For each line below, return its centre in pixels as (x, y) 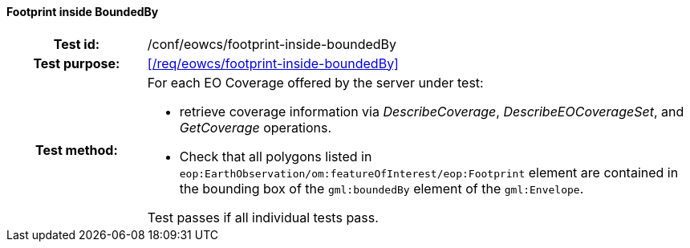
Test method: (76, 150)
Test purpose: (77, 63)
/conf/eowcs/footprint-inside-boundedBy (272, 44)
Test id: (77, 44)
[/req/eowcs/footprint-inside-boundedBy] (273, 63)
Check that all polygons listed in (276, 156)
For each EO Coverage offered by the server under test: (315, 82)
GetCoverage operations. (256, 127)
